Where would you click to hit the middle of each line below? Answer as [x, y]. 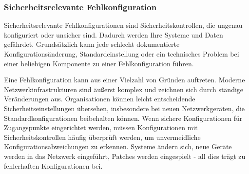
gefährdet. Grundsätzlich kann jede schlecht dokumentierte [92, 44]
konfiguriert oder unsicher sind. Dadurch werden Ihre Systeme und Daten [114, 34]
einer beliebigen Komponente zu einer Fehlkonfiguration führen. [99, 63]
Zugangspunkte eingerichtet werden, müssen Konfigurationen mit [101, 127]
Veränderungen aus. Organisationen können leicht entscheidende [100, 99]
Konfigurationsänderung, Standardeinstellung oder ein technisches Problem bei [122, 54]
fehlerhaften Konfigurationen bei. [53, 165]
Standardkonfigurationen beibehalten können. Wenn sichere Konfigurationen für [123, 118]
